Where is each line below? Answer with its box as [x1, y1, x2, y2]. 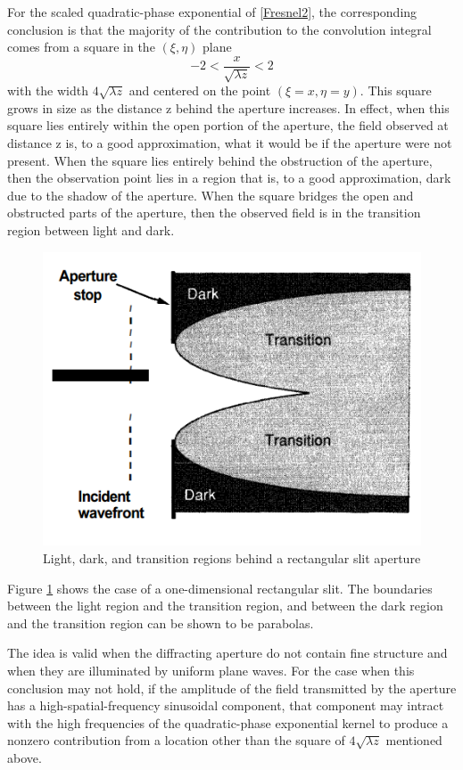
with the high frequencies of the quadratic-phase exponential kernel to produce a [7, 713, 449, 732]
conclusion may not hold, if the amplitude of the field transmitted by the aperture [7, 678, 457, 697]
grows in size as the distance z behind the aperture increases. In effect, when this [7, 98, 450, 117]
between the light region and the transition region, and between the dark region [7, 596, 443, 615]
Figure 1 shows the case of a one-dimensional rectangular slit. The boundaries [7, 578, 433, 597]
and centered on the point [128, 81, 271, 100]
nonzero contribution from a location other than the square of [7, 731, 345, 750]
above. [7, 748, 42, 766]
